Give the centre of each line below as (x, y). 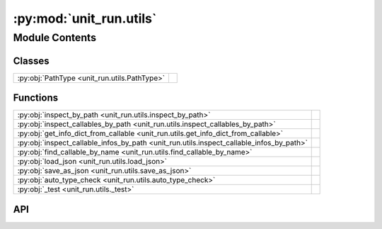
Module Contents (55, 38)
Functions (36, 98)
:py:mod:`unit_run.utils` (85, 18)
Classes (31, 61)
